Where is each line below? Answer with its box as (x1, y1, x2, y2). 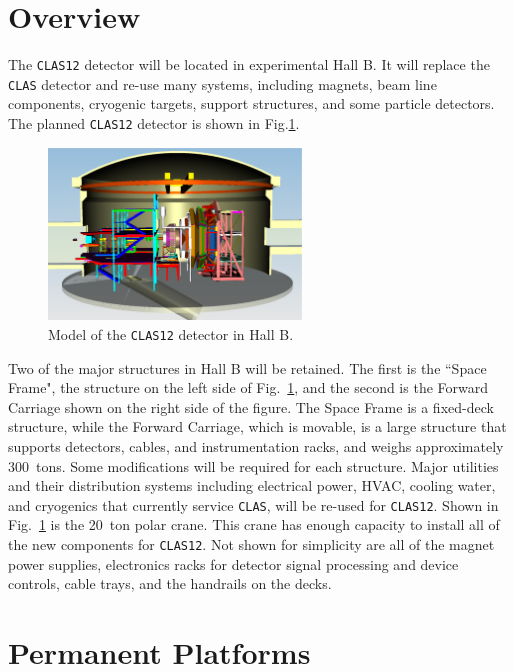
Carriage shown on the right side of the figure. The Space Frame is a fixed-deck (8, 396, 494, 417)
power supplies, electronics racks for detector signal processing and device (8, 553, 459, 574)
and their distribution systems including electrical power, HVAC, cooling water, (8, 475, 496, 496)
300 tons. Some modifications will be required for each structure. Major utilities (8, 455, 499, 476)
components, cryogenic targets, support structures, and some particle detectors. (8, 93, 495, 114)
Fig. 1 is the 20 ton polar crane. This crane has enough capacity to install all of (8, 514, 500, 535)
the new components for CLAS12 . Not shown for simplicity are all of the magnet (8, 534, 495, 554)
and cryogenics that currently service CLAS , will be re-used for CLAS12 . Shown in (8, 494, 499, 515)
